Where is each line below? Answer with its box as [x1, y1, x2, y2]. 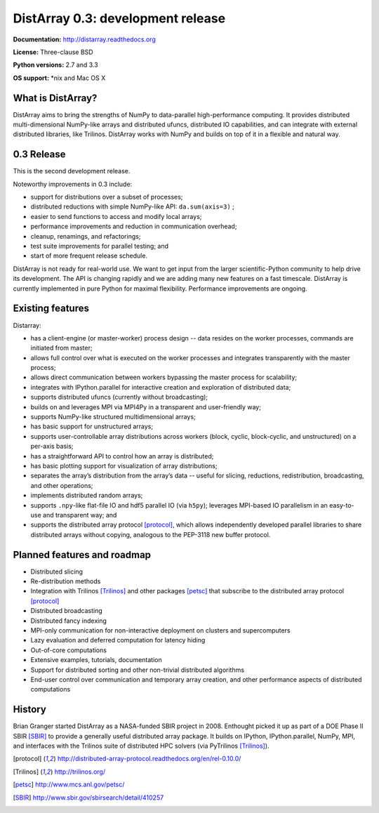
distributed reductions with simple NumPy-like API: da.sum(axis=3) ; [30, 202, 235, 211]
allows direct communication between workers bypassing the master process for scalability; [30, 373, 298, 382]
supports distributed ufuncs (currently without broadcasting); [30, 393, 208, 402]
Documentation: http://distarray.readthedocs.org [13, 35, 156, 44]
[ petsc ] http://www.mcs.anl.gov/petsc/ [13, 780, 125, 789]
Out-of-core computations [30, 646, 107, 654]
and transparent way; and [42, 510, 117, 519]
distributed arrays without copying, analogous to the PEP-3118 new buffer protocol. [30, 530, 271, 538]
